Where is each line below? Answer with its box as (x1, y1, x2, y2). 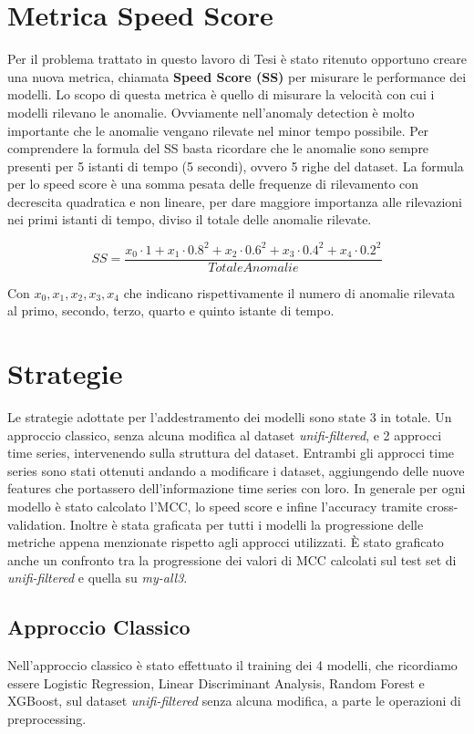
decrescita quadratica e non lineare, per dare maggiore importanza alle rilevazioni (7, 191, 462, 211)
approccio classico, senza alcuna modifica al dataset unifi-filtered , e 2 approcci (7, 425, 442, 444)
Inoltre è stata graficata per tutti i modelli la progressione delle (69, 514, 424, 533)
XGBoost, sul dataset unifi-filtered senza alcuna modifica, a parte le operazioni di (7, 691, 461, 710)
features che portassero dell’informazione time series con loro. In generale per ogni (7, 479, 466, 498)
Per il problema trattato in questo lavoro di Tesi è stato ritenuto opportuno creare (7, 49, 467, 68)
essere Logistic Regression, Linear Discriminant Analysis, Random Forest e (7, 673, 425, 692)
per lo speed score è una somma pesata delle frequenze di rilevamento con (7, 174, 419, 193)
